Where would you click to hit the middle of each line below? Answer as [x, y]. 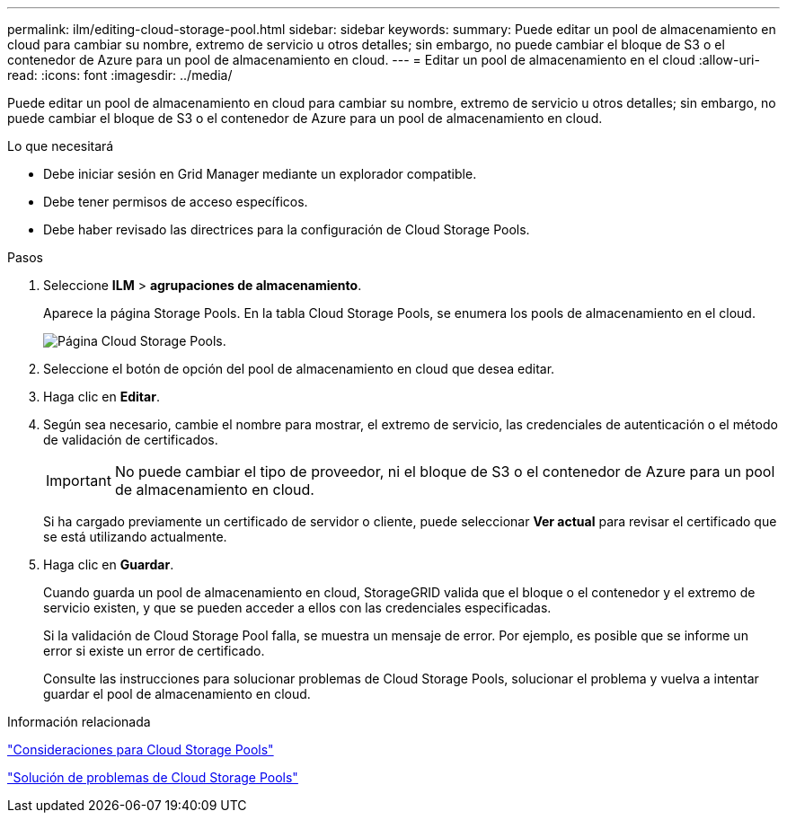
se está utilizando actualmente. [135, 537]
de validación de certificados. [131, 440]
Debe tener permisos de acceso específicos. [176, 202]
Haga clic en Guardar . [109, 564]
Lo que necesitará [61, 146]
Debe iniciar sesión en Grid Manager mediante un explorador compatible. [260, 174]
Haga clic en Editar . [102, 397]
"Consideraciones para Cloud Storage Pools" [141, 749]
